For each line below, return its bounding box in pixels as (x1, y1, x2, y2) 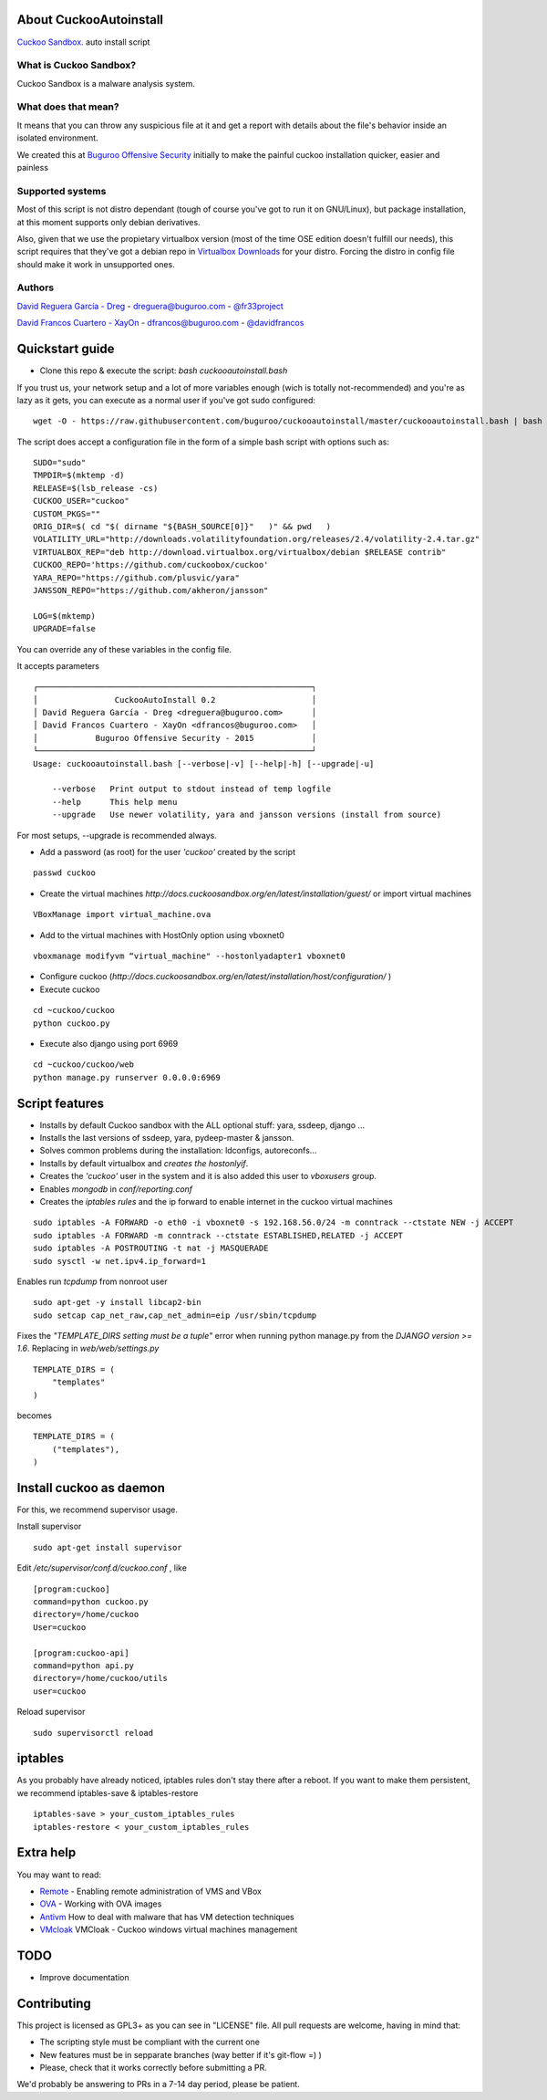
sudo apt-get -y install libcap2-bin (33, 1297, 202, 1308)
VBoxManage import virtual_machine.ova (33, 909, 212, 920)
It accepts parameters (16, 660, 100, 671)
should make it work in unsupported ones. (16, 258, 175, 269)
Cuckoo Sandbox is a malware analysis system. (16, 78, 195, 89)
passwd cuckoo (33, 868, 96, 878)
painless (16, 162, 49, 172)
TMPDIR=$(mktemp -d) (33, 470, 125, 481)
